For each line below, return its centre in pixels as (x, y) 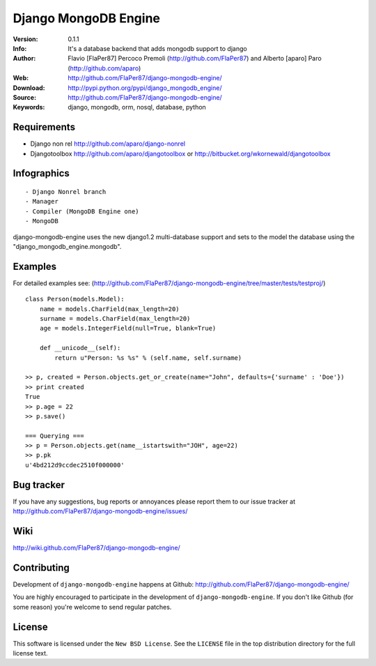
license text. (30, 653)
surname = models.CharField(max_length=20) (115, 319)
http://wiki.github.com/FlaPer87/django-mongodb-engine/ (96, 548)
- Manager (42, 202)
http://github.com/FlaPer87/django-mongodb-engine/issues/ (100, 511)
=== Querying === (55, 436)
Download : (29, 88)
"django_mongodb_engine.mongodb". (67, 246)
